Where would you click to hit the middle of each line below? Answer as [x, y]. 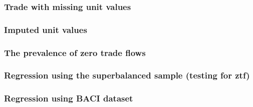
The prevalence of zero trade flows [75, 52]
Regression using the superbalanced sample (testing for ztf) [127, 75]
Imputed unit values [46, 29]
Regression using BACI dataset [69, 98]
